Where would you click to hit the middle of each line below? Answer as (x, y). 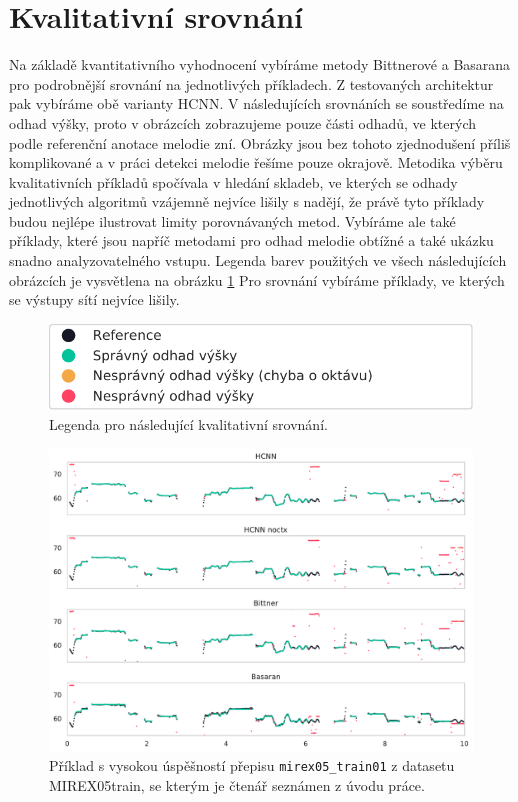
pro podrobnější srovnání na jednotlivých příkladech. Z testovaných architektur (251, 83)
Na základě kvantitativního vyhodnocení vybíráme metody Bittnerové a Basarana (260, 64)
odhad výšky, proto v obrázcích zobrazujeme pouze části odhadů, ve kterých (242, 122)
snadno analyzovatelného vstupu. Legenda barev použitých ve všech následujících (258, 260)
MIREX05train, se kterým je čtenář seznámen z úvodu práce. (237, 784)
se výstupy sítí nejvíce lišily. (94, 299)
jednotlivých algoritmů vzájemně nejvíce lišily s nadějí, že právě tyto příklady (247, 201)
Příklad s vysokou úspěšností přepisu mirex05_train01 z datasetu (252, 765)
